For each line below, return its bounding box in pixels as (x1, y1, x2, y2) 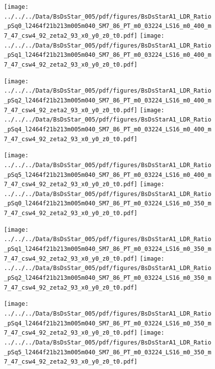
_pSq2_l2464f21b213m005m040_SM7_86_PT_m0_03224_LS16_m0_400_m (4, 97, 212, 104)
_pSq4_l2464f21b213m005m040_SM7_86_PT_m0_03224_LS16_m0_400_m (4, 125, 212, 133)
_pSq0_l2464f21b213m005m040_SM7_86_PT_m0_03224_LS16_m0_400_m (4, 23, 212, 30)
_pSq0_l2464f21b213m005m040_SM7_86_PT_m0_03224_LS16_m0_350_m (4, 200, 212, 207)
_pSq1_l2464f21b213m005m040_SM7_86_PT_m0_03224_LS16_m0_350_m (4, 246, 212, 253)
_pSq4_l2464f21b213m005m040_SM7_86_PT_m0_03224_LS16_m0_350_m (4, 320, 212, 327)
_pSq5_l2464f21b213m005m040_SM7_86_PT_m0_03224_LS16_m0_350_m (4, 348, 212, 356)
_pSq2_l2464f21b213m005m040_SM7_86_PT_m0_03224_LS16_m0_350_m (4, 274, 212, 282)
